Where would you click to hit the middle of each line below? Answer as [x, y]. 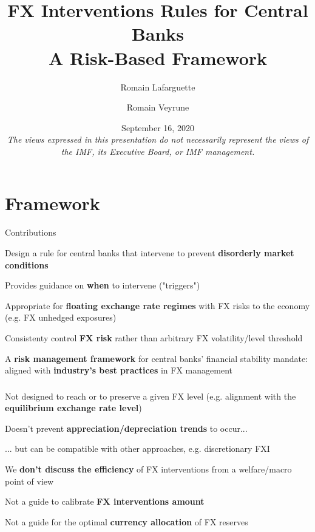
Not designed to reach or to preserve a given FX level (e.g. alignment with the [151, 396]
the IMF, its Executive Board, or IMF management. [158, 151]
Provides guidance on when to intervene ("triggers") [103, 285]
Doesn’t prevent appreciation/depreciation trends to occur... [126, 428]
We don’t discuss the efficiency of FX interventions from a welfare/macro [148, 469]
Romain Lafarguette [158, 87]
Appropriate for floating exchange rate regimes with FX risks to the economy [157, 305]
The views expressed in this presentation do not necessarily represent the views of [158, 139]
